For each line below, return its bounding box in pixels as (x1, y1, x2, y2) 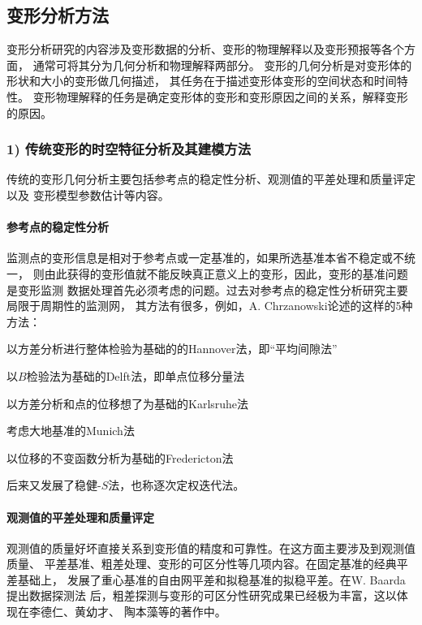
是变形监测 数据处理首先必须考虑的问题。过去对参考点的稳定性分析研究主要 (6, 281, 408, 298)
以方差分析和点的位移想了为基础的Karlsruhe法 (6, 394, 249, 412)
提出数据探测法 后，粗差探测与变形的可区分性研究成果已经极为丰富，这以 (6, 587, 397, 604)
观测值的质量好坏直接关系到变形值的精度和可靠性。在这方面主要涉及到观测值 (6, 539, 416, 556)
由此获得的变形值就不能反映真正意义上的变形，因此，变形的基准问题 (44, 265, 408, 282)
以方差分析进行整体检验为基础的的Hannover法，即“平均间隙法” (6, 340, 338, 357)
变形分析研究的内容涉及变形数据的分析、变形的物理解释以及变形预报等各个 (6, 41, 404, 58)
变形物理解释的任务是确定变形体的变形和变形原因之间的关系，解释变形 (32, 88, 408, 105)
